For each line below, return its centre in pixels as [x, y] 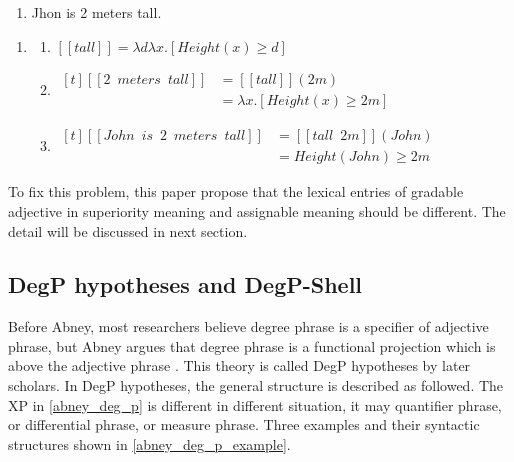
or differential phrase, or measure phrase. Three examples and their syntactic [244, 424]
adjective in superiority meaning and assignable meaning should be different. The [257, 210]
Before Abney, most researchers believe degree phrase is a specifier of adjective [248, 326]
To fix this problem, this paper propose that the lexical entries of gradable [236, 191]
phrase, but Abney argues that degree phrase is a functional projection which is [252, 345]
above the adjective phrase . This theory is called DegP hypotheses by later [239, 365]
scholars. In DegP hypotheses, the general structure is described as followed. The [256, 385]
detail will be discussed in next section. [128, 230]
